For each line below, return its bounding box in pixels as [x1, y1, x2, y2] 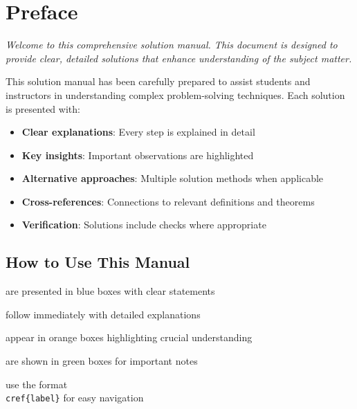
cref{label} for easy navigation [6, 390, 144, 405]
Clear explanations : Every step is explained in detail [21, 125, 255, 139]
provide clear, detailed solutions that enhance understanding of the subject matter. [6, 51, 352, 65]
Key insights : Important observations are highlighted [21, 147, 254, 162]
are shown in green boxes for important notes [6, 354, 198, 368]
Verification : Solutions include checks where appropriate [21, 217, 266, 232]
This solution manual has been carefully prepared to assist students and [6, 74, 311, 89]
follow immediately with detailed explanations [6, 307, 201, 321]
